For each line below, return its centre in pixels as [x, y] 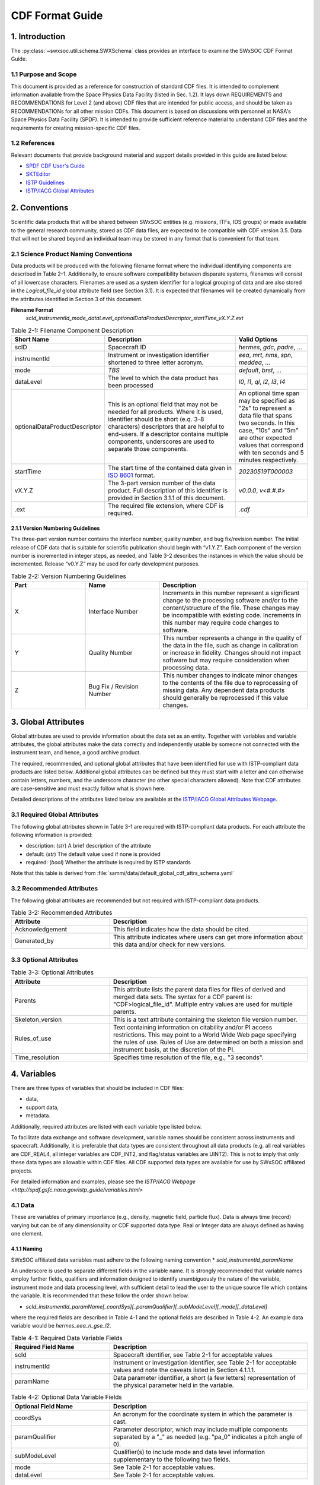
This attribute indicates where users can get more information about [208, 937]
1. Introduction [38, 37]
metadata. [38, 1116]
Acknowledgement [41, 930]
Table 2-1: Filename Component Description [72, 331]
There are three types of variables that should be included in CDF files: [97, 1088]
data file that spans [265, 416]
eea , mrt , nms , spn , [266, 355]
